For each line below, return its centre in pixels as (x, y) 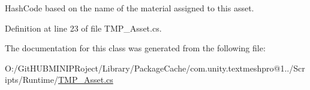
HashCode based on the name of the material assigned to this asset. (130, 8)
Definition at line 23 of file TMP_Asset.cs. (83, 28)
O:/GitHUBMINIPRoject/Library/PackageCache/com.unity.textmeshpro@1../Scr (155, 68)
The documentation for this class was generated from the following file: (135, 48)
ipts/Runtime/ (31, 80)
